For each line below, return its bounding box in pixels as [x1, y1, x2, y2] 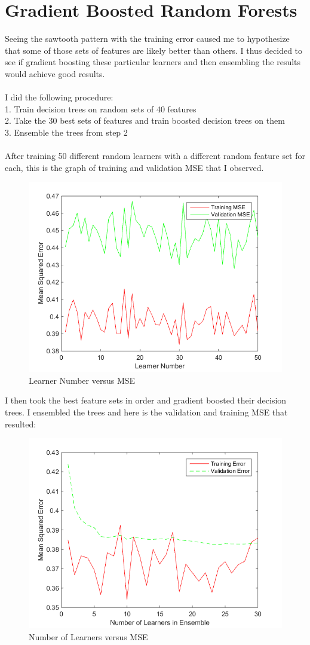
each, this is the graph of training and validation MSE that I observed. [5, 161, 264, 173]
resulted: [5, 417, 36, 430]
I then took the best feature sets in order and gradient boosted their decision [5, 394, 287, 406]
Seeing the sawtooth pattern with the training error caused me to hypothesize [5, 32, 290, 45]
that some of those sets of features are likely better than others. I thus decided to [5, 44, 303, 56]
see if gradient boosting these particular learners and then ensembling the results [5, 56, 301, 68]
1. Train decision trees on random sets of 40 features [5, 102, 197, 115]
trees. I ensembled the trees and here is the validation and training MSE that [5, 406, 288, 418]
